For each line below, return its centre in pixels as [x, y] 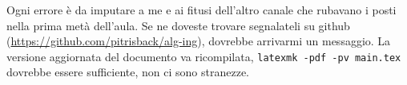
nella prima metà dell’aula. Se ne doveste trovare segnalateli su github [178, 25]
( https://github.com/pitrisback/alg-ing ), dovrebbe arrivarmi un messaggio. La [199, 41]
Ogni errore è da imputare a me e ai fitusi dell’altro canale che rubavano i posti [201, 10]
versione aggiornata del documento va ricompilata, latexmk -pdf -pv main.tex [204, 56]
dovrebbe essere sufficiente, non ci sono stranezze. [128, 72]
